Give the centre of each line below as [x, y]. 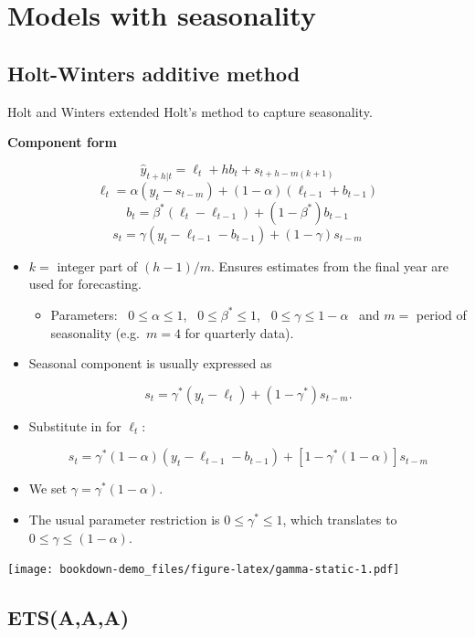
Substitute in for [75, 425]
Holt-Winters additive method [154, 73]
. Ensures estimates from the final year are [330, 265]
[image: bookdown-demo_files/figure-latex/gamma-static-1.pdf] [204, 570]
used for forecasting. [85, 284]
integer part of [97, 265]
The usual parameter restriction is [124, 519]
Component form [62, 142]
